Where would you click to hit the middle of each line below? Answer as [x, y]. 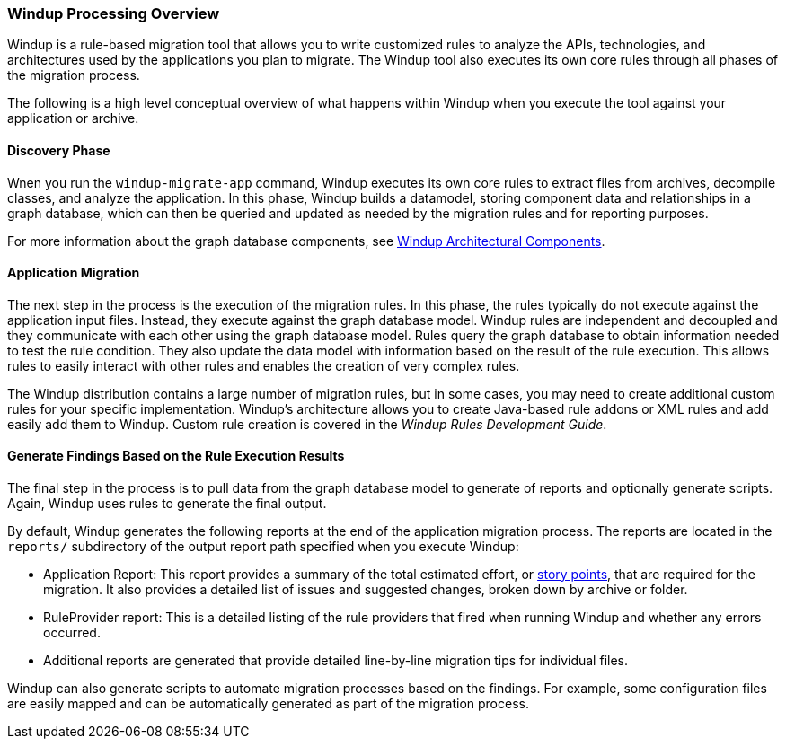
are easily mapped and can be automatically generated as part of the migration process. [268, 704]
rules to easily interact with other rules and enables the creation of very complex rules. [264, 365]
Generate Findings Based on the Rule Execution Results [176, 456]
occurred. [72, 633]
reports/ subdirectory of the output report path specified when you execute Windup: [263, 547]
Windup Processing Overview [114, 13]
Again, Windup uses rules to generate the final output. [167, 504]
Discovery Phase [59, 150]
